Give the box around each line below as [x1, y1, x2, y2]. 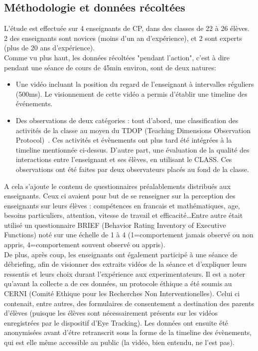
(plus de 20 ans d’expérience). [4, 42, 95, 53]
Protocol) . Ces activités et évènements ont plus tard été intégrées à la [15, 135, 232, 145]
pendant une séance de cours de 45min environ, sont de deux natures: [4, 62, 216, 72]
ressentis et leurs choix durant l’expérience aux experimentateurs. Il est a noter [4, 268, 246, 279]
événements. [15, 98, 53, 109]
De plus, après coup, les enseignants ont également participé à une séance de [4, 249, 238, 259]
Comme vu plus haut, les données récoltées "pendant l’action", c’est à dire [4, 52, 230, 62]
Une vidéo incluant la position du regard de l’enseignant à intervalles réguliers [15, 79, 254, 89]
